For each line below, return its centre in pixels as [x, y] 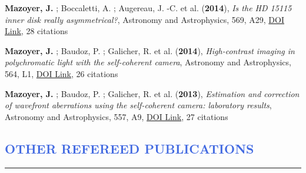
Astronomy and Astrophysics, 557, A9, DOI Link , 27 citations [117, 116]
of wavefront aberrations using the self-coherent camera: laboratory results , [138, 105]
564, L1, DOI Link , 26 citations [61, 73]
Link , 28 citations [36, 31]
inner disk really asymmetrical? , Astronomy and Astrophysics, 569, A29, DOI [144, 19]
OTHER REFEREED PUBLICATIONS [129, 148]
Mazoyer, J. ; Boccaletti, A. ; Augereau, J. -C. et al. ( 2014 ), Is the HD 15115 [148, 8]
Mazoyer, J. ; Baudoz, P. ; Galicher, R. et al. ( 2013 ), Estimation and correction [152, 93]
